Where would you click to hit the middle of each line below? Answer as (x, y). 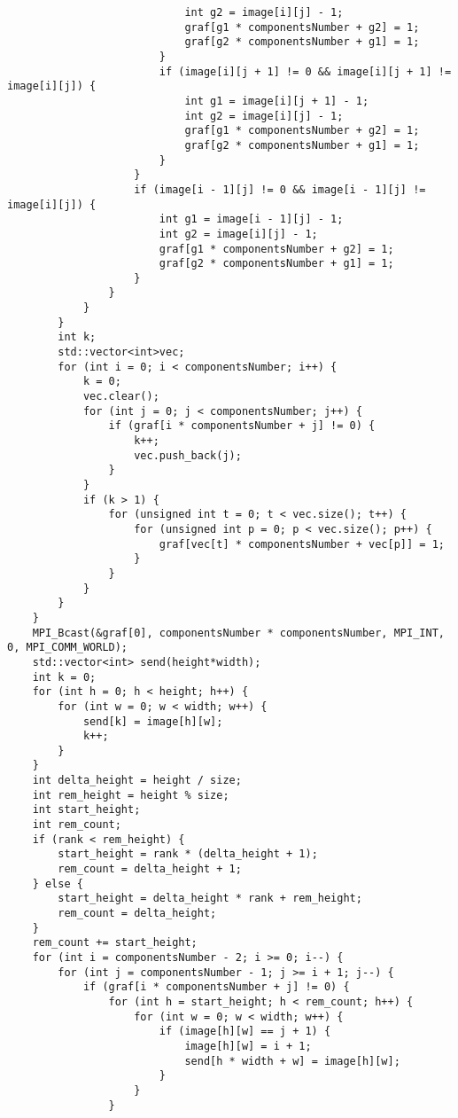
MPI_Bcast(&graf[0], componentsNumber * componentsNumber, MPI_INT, (238, 633)
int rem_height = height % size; (131, 795)
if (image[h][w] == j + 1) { (245, 1032)
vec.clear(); (121, 397)
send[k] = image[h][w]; (153, 721)
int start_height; (86, 810)
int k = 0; (64, 677)
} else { (58, 883)
